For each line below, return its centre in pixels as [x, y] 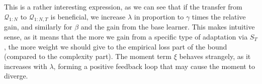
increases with [26, 66]
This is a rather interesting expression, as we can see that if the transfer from [123, 6]
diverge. [16, 76]
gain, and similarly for [38, 27]
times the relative [219, 16]
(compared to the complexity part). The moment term [88, 56]
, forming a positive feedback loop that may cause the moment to [154, 66]
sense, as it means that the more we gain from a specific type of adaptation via [126, 36]
